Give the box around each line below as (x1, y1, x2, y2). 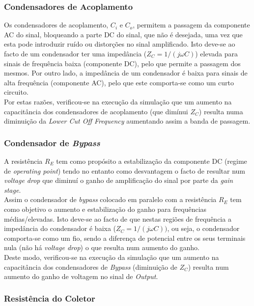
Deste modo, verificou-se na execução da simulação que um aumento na (4, 252, 219, 262)
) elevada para (195, 49, 238, 58)
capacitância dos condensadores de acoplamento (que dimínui (4, 106, 188, 116)
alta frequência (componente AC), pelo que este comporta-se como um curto (4, 77, 234, 87)
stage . (4, 184, 21, 195)
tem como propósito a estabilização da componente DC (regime (56, 155, 247, 166)
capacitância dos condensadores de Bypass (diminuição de (4, 261, 177, 272)
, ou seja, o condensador (167, 223, 240, 233)
